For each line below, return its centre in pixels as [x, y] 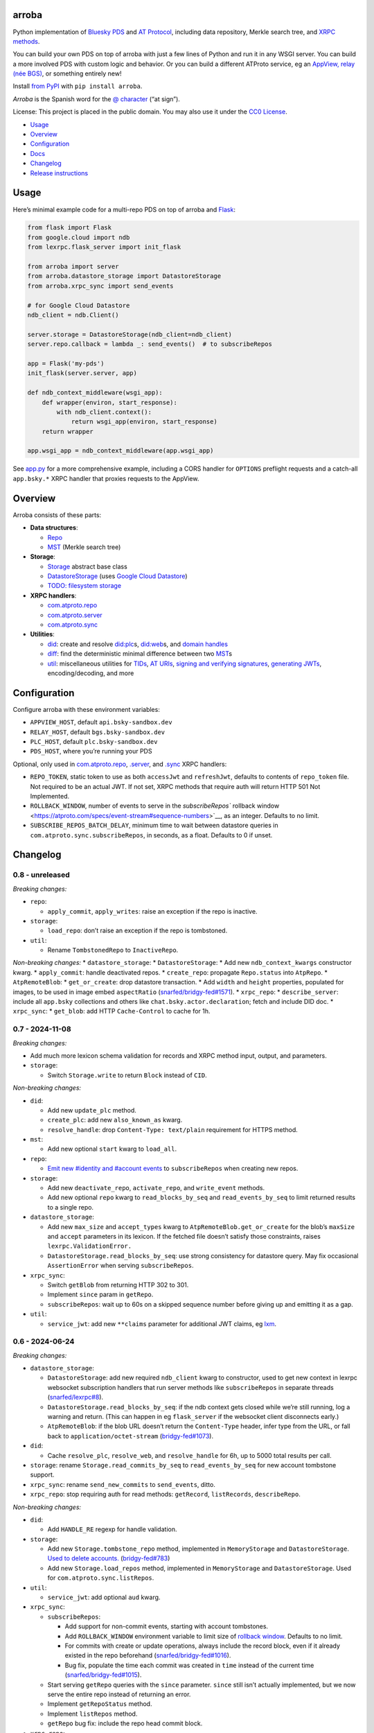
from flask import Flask [70, 228]
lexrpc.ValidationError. [89, 1246]
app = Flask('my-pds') [66, 363]
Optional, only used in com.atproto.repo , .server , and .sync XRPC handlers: [120, 764]
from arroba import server [73, 267]
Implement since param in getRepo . [100, 1295]
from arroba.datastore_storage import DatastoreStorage [124, 276]
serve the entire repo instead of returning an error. [119, 1694]
